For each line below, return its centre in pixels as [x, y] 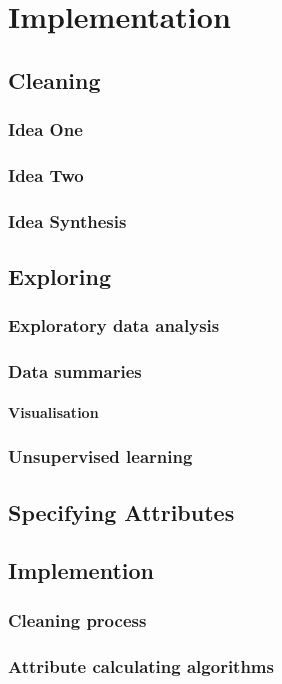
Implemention [81, 570]
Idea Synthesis [67, 220]
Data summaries [75, 371]
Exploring [59, 276]
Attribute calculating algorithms [141, 665]
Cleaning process [77, 619]
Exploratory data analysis [114, 325]
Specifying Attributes [121, 511]
